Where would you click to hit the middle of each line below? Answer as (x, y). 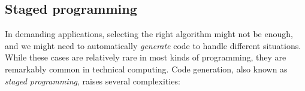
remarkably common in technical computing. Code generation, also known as (146, 69)
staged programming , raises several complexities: (93, 81)
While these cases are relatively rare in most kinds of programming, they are (146, 57)
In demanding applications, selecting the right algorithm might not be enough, (149, 34)
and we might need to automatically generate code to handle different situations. (153, 45)
